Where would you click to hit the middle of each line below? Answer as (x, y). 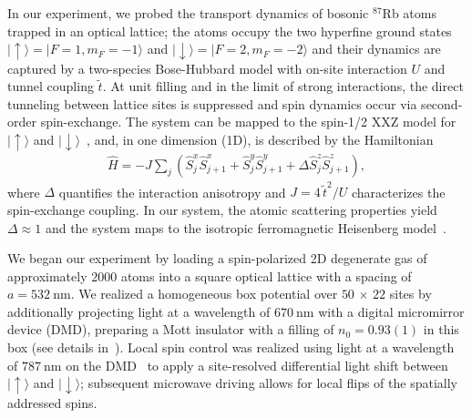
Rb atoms (409, 13)
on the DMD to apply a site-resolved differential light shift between (257, 365)
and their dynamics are (376, 49)
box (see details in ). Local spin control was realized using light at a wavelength (231, 347)
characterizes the (398, 192)
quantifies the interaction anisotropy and (172, 192)
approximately (47, 275)
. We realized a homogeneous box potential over (204, 294)
